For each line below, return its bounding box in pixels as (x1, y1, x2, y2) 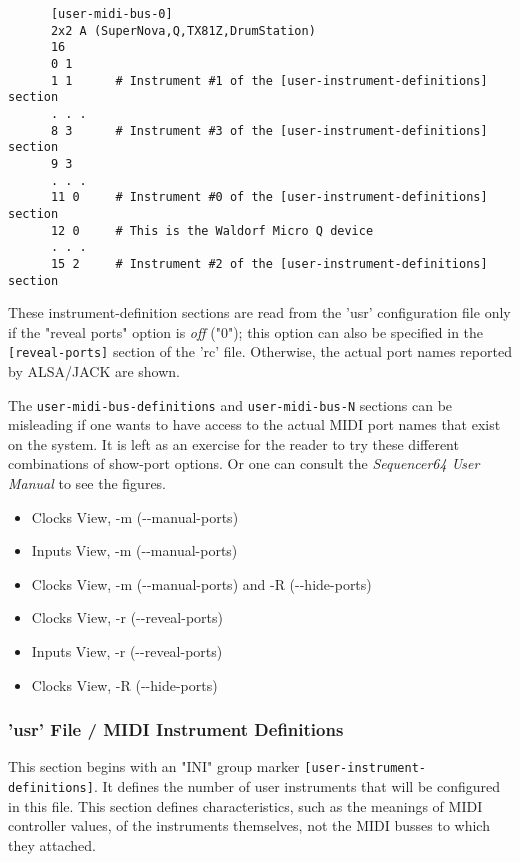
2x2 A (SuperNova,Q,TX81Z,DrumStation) (50, 23, 316, 38)
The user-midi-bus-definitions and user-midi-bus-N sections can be (8, 394, 453, 415)
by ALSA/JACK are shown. (8, 361, 181, 381)
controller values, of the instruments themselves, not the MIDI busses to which (8, 815, 490, 836)
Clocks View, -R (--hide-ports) (31, 674, 218, 695)
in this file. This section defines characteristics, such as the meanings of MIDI (8, 795, 483, 816)
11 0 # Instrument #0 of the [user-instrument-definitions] (50, 190, 488, 205)
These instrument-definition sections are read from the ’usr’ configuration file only (8, 302, 511, 323)
